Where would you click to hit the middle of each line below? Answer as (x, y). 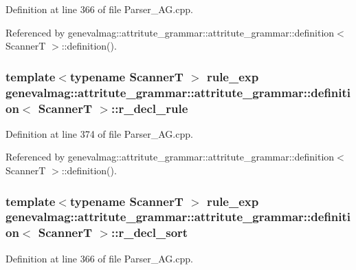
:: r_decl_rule (149, 108)
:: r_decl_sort (149, 232)
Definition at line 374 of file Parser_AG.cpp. (99, 133)
